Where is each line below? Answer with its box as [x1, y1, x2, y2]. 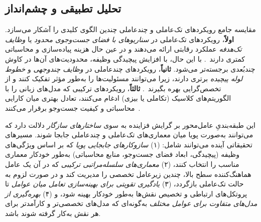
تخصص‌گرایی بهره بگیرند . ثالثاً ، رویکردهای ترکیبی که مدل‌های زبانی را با [5, 83, 221, 93]
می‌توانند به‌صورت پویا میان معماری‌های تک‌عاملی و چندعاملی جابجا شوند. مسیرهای [5, 129, 253, 140]
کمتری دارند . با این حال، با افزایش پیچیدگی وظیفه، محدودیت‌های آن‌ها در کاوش [5, 53, 245, 64]
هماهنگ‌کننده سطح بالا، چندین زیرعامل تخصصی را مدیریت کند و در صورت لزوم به [5, 168, 251, 179]
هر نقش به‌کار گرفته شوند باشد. [5, 207, 101, 218]
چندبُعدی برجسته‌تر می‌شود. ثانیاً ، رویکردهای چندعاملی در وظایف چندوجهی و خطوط [5, 63, 255, 74]
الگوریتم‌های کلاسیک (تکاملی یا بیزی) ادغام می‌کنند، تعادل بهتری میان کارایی [5, 93, 231, 103]
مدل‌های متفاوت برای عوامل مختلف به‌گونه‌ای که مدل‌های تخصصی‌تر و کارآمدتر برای [5, 198, 257, 208]
